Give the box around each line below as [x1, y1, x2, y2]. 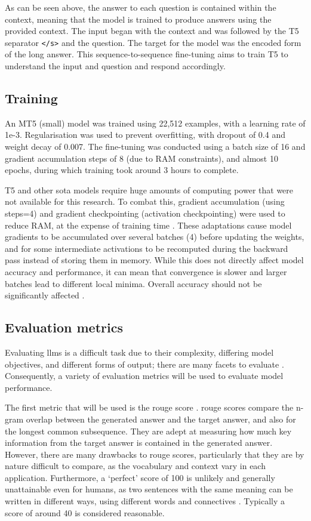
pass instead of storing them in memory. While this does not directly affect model [5, 254, 304, 266]
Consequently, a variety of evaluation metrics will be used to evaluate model [5, 369, 284, 382]
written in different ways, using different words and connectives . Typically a [5, 495, 285, 507]
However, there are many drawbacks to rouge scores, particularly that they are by [5, 448, 304, 460]
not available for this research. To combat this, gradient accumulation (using [5, 195, 285, 208]
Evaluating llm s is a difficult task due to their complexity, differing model [5, 346, 274, 358]
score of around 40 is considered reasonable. [5, 506, 165, 519]
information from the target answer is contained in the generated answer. [5, 436, 273, 449]
